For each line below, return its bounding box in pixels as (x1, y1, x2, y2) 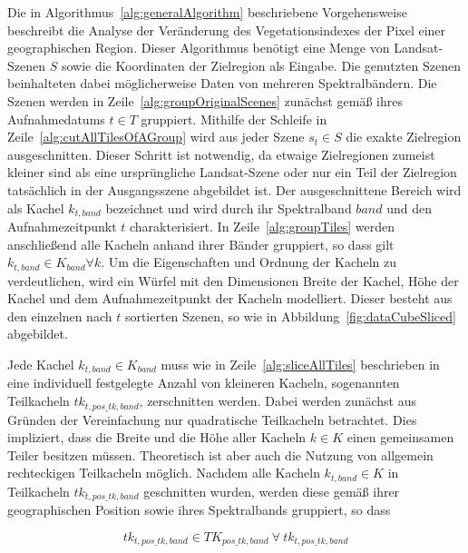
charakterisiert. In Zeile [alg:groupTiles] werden (129, 216, 395, 235)
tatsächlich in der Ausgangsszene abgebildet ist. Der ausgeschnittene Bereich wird (7, 180, 462, 199)
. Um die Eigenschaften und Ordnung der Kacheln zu (101, 252, 397, 272)
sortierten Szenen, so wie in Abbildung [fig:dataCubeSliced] (124, 306, 456, 325)
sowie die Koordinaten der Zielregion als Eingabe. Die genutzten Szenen (61, 55, 462, 74)
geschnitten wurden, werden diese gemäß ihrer (143, 481, 400, 500)
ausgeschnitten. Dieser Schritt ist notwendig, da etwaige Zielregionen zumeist (7, 144, 435, 163)
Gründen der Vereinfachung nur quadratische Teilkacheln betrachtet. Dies (7, 410, 417, 429)
